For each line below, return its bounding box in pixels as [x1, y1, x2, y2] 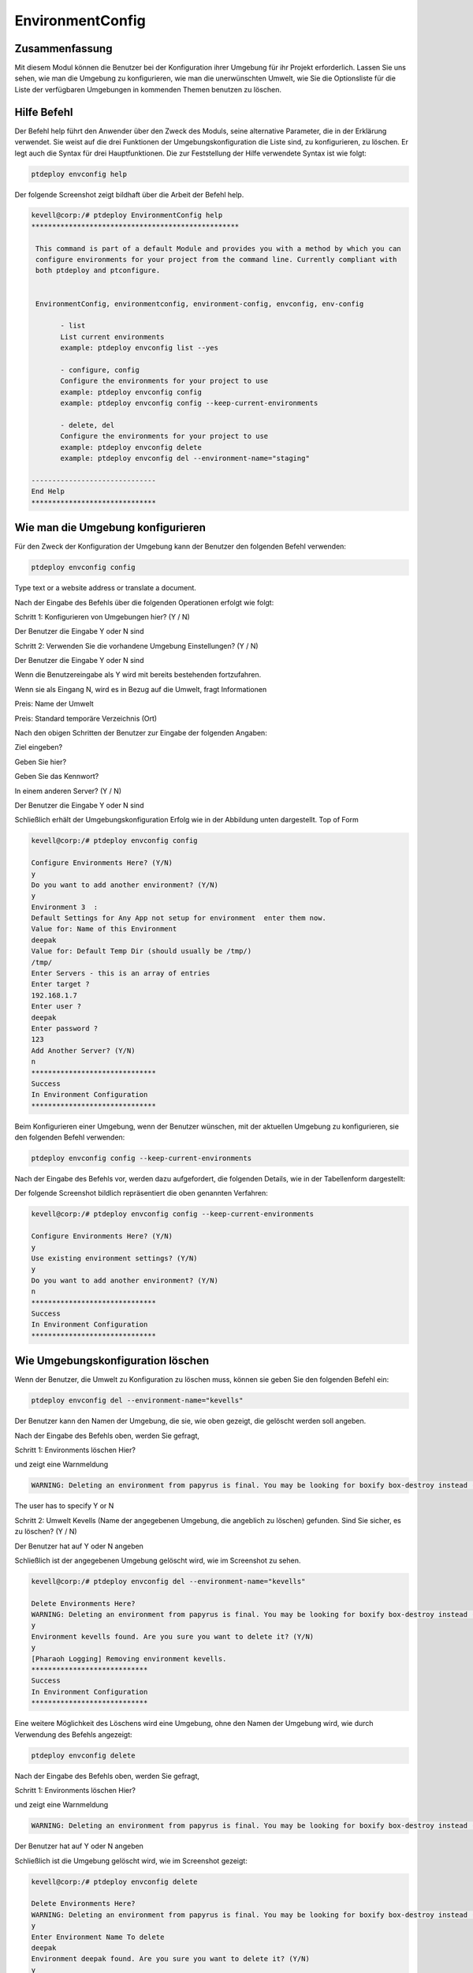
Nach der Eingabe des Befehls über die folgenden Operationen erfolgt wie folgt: [14, 597, 274, 607]
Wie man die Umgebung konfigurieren [14, 521, 207, 534]
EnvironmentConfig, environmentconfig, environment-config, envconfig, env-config [35, 299, 364, 308]
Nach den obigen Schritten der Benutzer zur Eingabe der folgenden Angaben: [14, 728, 267, 738]
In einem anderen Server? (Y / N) [14, 786, 122, 796]
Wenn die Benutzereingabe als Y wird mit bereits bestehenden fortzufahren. [14, 670, 262, 680]
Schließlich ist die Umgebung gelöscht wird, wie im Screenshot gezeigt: [14, 1855, 248, 1866]
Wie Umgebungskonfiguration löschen [14, 1354, 210, 1368]
